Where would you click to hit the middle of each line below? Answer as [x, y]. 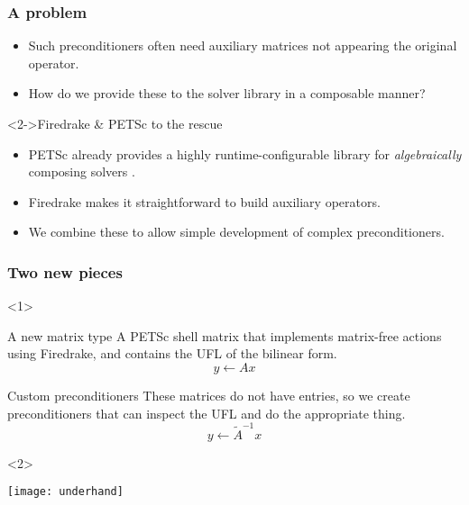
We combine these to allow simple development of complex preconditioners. [236, 232]
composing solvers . [82, 171]
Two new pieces [65, 271]
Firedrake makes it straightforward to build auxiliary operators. [204, 201]
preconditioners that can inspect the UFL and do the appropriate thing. [207, 413]
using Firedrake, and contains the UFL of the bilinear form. [172, 353]
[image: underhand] [65, 492]
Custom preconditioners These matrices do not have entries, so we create [209, 395]
